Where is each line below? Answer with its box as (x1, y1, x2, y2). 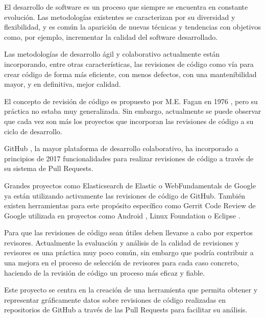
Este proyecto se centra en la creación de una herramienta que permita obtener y (4, 284, 258, 295)
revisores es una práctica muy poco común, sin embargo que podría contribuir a (4, 247, 254, 258)
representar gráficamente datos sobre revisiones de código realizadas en (4, 294, 226, 305)
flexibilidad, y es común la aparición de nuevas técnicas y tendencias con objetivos (4, 21, 261, 32)
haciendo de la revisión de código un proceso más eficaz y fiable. (4, 267, 205, 278)
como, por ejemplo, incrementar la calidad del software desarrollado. (4, 31, 218, 42)
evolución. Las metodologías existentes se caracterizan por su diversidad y (4, 11, 235, 22)
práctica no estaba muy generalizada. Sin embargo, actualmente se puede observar (4, 106, 261, 116)
